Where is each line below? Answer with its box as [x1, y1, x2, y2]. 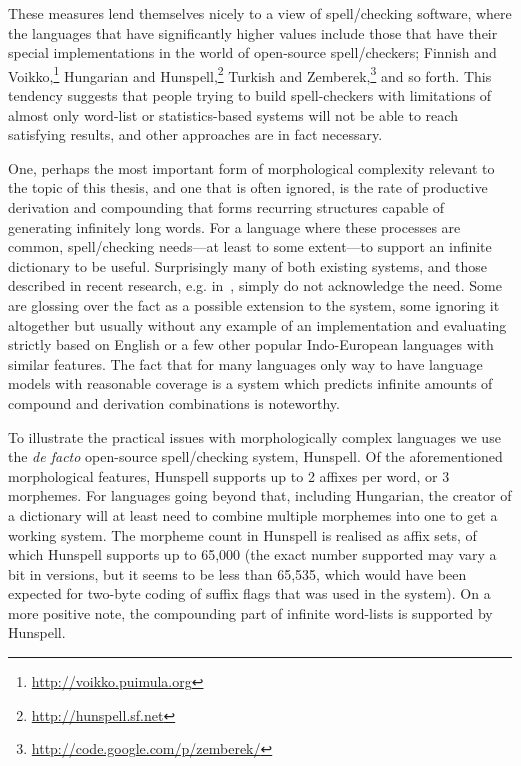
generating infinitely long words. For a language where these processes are [8, 216, 461, 237]
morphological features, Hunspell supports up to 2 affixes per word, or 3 [8, 465, 450, 486]
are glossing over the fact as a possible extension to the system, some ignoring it [8, 294, 500, 315]
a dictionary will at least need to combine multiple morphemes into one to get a [8, 504, 498, 525]
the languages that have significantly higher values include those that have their [8, 22, 498, 43]
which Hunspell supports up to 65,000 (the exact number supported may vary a [8, 544, 497, 565]
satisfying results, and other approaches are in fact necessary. [8, 124, 383, 145]
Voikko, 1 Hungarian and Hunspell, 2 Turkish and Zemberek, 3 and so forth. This [8, 62, 492, 86]
